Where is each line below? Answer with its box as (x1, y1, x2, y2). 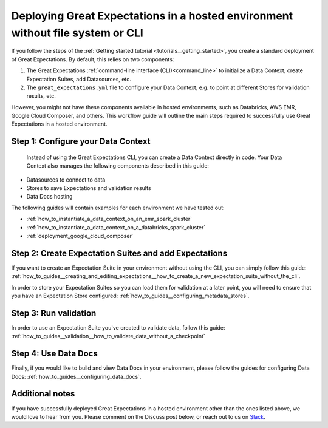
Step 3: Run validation (11, 308, 97, 318)
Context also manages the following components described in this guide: (26, 162, 210, 169)
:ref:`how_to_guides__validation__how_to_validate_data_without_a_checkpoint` (11, 333, 206, 340)
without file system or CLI (11, 26, 144, 39)
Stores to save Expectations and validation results (26, 185, 151, 192)
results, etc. (26, 92, 56, 100)
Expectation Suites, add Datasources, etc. (26, 75, 132, 83)
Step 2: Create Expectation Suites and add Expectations (11, 248, 228, 258)
